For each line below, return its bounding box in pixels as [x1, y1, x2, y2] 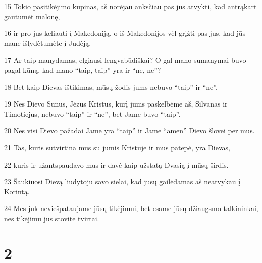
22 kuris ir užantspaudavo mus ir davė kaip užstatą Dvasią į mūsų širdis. [4, 159, 229, 170]
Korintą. [4, 186, 30, 196]
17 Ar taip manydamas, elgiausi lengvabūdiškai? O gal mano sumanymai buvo [4, 55, 246, 65]
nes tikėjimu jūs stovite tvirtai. [4, 213, 99, 223]
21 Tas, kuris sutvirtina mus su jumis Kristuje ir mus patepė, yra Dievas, [4, 142, 230, 152]
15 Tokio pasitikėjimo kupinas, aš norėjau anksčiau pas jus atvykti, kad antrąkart [4, 1, 257, 11]
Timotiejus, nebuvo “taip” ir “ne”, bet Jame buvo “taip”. [4, 108, 181, 119]
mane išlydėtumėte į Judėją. [4, 37, 91, 48]
